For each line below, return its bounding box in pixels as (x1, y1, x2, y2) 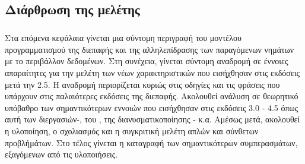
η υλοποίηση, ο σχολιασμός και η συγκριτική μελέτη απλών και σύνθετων (5, 124, 259, 137)
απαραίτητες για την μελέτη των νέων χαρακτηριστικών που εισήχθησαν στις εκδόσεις (5, 66, 300, 78)
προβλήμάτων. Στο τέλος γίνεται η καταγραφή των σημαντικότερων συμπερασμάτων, (5, 136, 298, 149)
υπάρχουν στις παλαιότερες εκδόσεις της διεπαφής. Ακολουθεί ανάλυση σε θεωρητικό (5, 90, 298, 102)
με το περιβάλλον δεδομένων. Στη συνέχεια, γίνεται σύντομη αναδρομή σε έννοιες (5, 55, 288, 67)
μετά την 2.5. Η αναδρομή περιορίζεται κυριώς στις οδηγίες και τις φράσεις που (5, 78, 280, 90)
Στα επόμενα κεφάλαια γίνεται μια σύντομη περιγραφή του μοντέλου (5, 31, 242, 44)
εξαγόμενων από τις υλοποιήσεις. (5, 148, 118, 160)
